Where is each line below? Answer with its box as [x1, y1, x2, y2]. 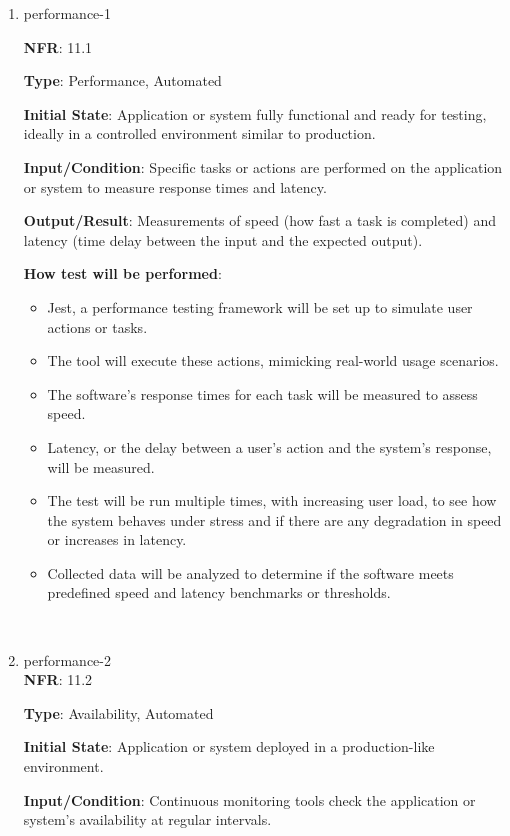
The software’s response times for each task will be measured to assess [47, 383, 478, 404]
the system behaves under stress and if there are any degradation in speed [47, 509, 502, 530]
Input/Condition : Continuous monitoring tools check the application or [23, 789, 476, 810]
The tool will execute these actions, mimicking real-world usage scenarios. [47, 350, 499, 371]
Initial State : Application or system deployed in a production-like [23, 736, 435, 757]
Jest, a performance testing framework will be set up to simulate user [47, 296, 473, 317]
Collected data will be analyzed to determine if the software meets [47, 562, 454, 583]
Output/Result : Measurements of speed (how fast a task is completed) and [23, 210, 496, 231]
